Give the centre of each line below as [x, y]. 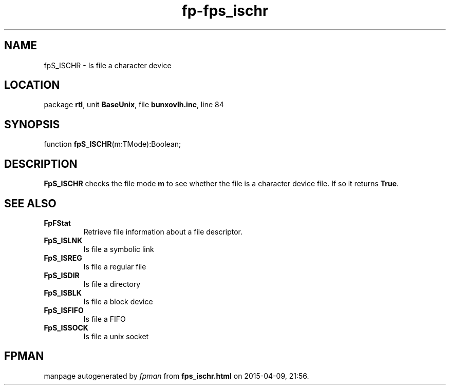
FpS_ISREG [63, 258]
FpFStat [57, 223]
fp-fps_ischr [225, 11]
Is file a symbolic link [119, 249]
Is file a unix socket [116, 336]
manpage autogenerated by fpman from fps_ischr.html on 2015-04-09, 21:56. [176, 376]
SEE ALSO [30, 203]
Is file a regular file [115, 266]
